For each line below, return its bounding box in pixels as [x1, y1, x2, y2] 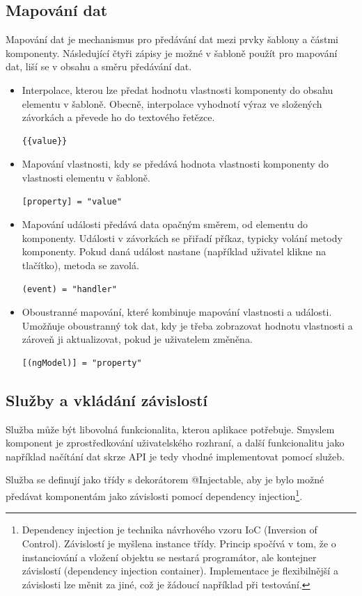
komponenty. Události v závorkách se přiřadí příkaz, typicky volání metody [22, 230, 343, 245]
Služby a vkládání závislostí [6, 389, 208, 410]
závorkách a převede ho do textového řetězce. [22, 110, 215, 124]
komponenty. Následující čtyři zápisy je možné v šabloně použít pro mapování [6, 45, 338, 60]
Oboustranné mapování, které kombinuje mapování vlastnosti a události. [22, 305, 332, 319]
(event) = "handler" [22, 284, 117, 294]
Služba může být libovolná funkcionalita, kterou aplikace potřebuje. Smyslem [6, 421, 335, 436]
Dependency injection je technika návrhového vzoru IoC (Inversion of [22, 522, 317, 537]
